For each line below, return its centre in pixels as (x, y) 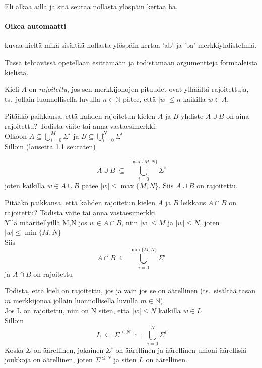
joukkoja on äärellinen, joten (49, 360)
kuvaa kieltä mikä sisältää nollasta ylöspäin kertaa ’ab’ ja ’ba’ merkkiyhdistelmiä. (131, 45)
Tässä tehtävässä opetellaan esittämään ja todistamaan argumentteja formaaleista (131, 62)
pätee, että (139, 99)
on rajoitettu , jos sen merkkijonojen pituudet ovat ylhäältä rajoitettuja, (139, 89)
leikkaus (193, 202)
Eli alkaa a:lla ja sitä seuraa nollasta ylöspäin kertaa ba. (91, 6)
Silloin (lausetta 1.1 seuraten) (50, 147)
